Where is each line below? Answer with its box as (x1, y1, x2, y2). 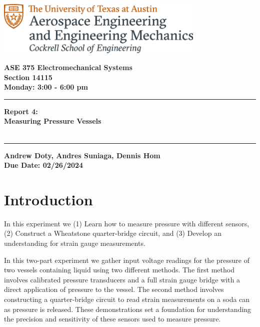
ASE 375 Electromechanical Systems (4, 62, 132, 72)
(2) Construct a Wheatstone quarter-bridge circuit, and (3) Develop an (4, 228, 221, 238)
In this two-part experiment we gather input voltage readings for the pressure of (4, 254, 249, 265)
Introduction (4, 189, 93, 209)
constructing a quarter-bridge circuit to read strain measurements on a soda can (4, 294, 250, 304)
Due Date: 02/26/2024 (4, 160, 83, 170)
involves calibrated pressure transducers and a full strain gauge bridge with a (4, 274, 240, 284)
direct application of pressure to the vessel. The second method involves (4, 284, 224, 294)
